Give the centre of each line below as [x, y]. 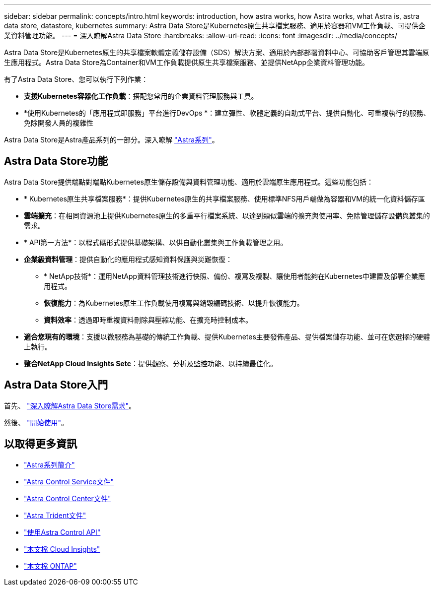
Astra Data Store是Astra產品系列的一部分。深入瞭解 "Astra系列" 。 [111, 140]
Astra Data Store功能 [56, 161]
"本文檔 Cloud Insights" [62, 549]
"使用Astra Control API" [62, 532]
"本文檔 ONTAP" [50, 566]
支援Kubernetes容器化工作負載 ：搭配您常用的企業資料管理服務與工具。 [141, 96]
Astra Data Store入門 [56, 385]
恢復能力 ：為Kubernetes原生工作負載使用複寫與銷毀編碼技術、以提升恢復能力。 [174, 303]
